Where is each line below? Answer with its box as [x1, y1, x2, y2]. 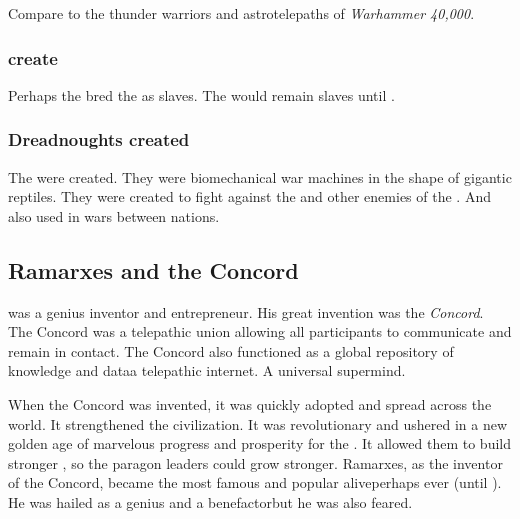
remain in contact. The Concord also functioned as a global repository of [8, 340, 454, 361]
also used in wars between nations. [8, 205, 220, 226]
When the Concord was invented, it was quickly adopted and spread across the [8, 393, 492, 414]
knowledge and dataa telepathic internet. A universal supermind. [8, 360, 406, 381]
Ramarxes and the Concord [8, 254, 299, 285]
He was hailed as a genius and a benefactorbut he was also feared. [8, 491, 413, 512]
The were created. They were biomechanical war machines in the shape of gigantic [8, 166, 512, 187]
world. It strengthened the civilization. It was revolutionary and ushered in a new [8, 413, 507, 434]
